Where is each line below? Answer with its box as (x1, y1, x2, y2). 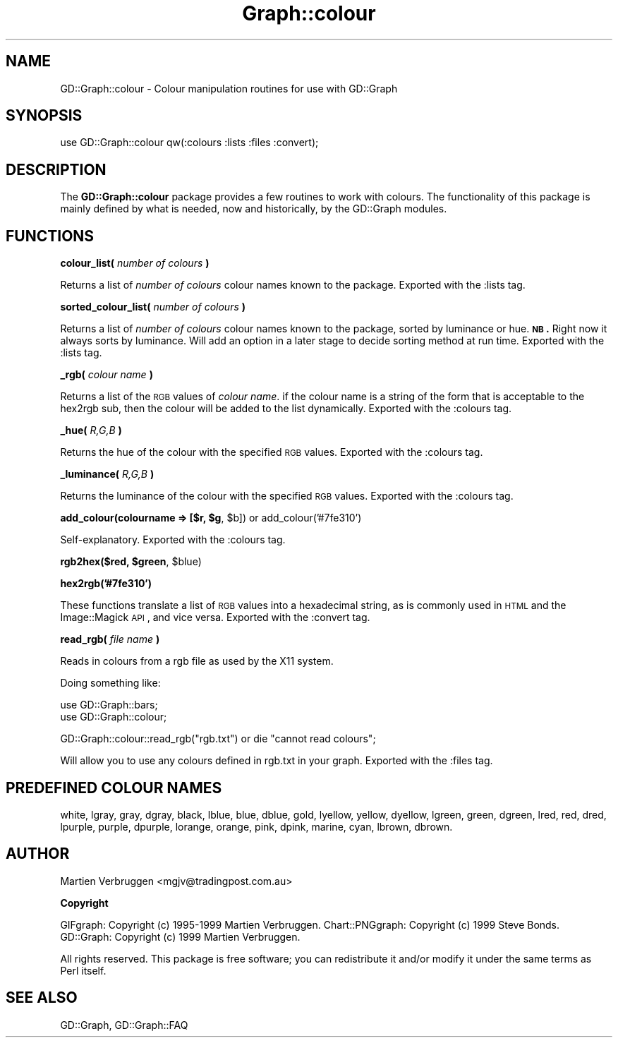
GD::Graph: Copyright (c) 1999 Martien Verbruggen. (60, 930, 301, 943)
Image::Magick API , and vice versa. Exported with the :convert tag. (60, 611, 370, 624)
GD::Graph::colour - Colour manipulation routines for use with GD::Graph (60, 82, 398, 95)
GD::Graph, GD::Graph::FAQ (60, 1018, 188, 1031)
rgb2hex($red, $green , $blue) (60, 555, 202, 568)
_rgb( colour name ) (60, 368, 153, 381)
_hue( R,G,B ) (60, 424, 122, 437)
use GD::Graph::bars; (60, 699, 158, 711)
